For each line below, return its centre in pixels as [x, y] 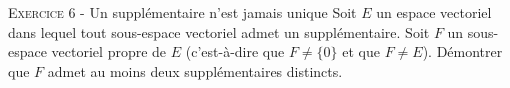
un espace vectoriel [434, 12]
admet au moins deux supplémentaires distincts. [195, 70]
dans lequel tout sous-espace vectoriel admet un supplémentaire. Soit [219, 31]
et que [361, 51]
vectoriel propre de [109, 51]
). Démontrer [462, 51]
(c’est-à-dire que [235, 51]
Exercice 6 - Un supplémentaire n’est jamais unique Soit [182, 12]
